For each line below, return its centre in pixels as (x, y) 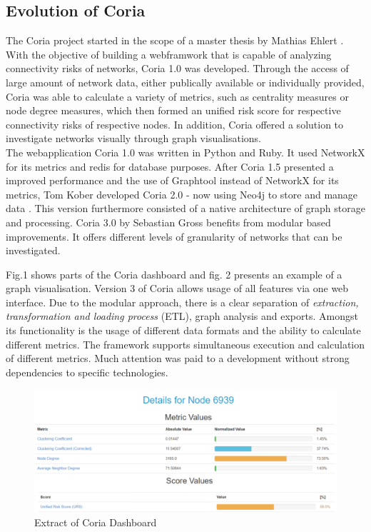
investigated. (33, 250)
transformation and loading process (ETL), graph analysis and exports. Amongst (182, 316)
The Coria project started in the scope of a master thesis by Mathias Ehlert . (175, 40)
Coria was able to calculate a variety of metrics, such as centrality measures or (177, 96)
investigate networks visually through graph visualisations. (134, 138)
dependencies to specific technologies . (87, 372)
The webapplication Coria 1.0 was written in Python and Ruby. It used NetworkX (185, 152)
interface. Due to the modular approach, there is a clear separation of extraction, (182, 302)
